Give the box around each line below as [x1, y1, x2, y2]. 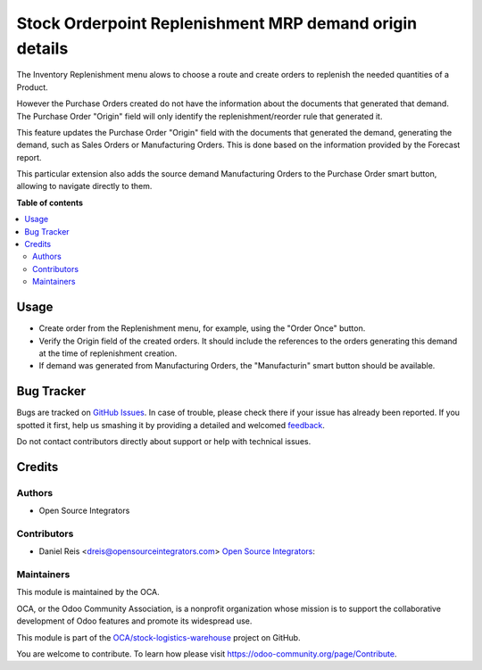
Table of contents [16, 197, 84, 208]
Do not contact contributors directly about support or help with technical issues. [16, 435, 312, 446]
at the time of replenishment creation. [38, 348, 178, 359]
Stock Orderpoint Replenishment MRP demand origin [16, 13, 418, 33]
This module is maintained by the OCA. [16, 587, 160, 598]
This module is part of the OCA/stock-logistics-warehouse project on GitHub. [16, 632, 301, 642]
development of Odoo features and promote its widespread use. [16, 616, 253, 626]
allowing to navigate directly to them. [16, 181, 153, 192]
